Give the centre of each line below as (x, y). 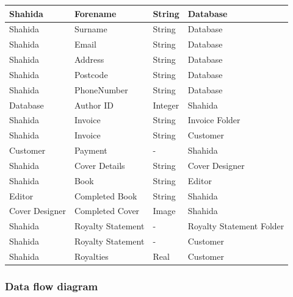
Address (89, 59)
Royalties (91, 256)
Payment (91, 150)
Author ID (94, 105)
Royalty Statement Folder (236, 226)
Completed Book (106, 195)
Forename (95, 13)
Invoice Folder (214, 120)
